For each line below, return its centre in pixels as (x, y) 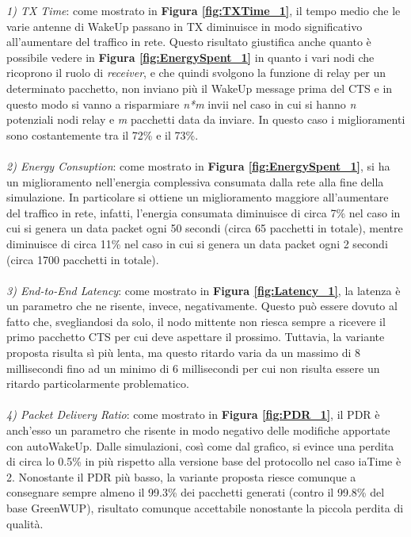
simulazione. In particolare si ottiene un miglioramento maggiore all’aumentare (198, 197)
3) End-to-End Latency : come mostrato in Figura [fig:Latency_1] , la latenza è (204, 290)
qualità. (25, 523)
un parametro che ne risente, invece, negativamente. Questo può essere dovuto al (202, 306)
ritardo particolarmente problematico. (98, 384)
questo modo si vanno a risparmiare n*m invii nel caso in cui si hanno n (181, 104)
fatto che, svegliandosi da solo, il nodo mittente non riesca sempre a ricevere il (196, 321)
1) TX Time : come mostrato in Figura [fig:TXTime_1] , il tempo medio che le (204, 10)
